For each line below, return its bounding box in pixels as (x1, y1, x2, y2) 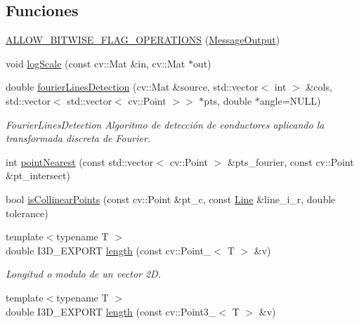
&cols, (306, 79, 332, 94)
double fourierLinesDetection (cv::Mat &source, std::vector (6, 79, 259, 94)
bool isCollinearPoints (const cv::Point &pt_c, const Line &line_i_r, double (6, 191, 336, 206)
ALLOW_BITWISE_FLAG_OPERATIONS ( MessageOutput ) (6, 32, 280, 47)
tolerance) (6, 205, 48, 220)
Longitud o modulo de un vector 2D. (6, 266, 161, 281)
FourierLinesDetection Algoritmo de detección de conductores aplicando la (6, 117, 325, 131)
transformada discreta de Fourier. (6, 131, 151, 145)
